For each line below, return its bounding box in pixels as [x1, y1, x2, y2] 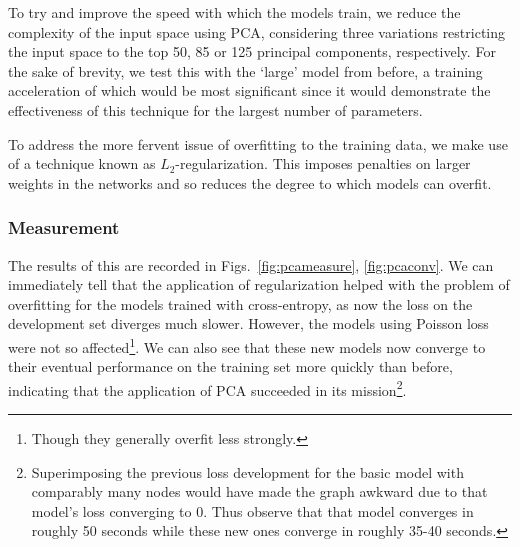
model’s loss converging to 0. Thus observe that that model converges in [31, 500, 474, 521]
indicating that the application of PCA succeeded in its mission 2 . [8, 376, 407, 400]
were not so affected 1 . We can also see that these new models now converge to [8, 333, 486, 357]
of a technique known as [8, 153, 156, 174]
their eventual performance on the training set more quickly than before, [8, 356, 453, 377]
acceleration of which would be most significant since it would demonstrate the [8, 80, 491, 101]
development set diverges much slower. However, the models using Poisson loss [8, 313, 489, 334]
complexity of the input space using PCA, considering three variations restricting [8, 21, 506, 42]
